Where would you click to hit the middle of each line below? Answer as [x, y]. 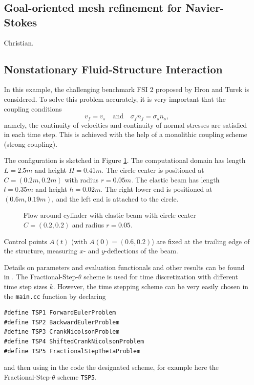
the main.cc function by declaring [55, 296]
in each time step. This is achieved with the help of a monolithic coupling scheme [126, 134]
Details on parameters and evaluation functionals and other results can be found [124, 267]
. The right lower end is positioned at [157, 189]
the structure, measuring [41, 251]
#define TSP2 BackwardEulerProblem [62, 322]
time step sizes [26, 286]
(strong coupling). [31, 144]
